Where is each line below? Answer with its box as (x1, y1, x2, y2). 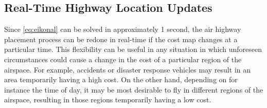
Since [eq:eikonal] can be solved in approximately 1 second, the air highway (4, 24, 241, 34)
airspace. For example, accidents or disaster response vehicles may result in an (4, 64, 251, 75)
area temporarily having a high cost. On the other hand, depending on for (4, 74, 238, 85)
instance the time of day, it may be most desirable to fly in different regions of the (4, 84, 263, 95)
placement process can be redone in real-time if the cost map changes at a (4, 33, 238, 44)
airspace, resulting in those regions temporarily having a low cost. (4, 94, 211, 105)
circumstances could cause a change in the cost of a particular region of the (4, 53, 242, 64)
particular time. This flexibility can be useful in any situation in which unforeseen (4, 44, 262, 55)
